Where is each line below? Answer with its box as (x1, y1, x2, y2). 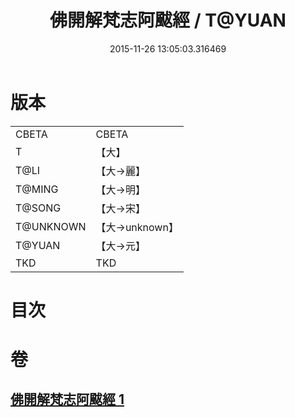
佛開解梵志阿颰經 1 (10, 391, 125, 408)
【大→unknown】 (95, 220, 179, 234)
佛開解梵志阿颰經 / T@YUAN (49, 9, 287, 32)
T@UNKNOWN (15, 219, 87, 233)
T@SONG (15, 201, 62, 215)
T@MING (15, 182, 59, 196)
